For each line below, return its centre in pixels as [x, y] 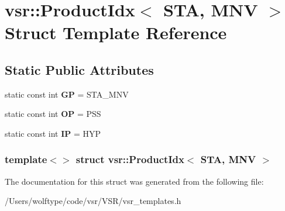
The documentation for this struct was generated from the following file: [134, 181]
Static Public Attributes [79, 69]
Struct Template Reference [116, 32]
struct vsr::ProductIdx [130, 159]
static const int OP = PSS [53, 114]
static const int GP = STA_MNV [67, 94]
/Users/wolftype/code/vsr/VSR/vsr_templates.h [93, 201]
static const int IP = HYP [53, 133]
